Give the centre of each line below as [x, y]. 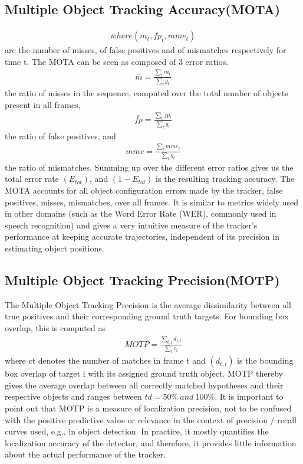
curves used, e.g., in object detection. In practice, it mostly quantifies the [137, 431]
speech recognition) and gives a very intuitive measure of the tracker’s [131, 225]
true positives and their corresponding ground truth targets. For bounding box [147, 316]
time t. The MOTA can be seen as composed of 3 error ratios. [117, 61]
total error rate [32, 179]
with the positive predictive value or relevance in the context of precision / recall [151, 419]
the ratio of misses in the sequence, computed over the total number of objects [146, 92]
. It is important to [249, 396]
